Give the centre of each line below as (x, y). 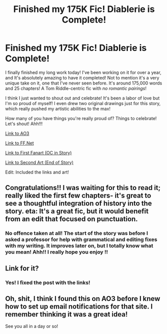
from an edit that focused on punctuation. (72, 219)
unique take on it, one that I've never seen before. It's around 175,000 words (84, 83)
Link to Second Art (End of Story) (39, 162)
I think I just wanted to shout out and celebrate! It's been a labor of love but (82, 98)
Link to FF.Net (19, 143)
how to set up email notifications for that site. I (79, 306)
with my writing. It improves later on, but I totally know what (79, 246)
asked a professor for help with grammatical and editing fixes (81, 239)
